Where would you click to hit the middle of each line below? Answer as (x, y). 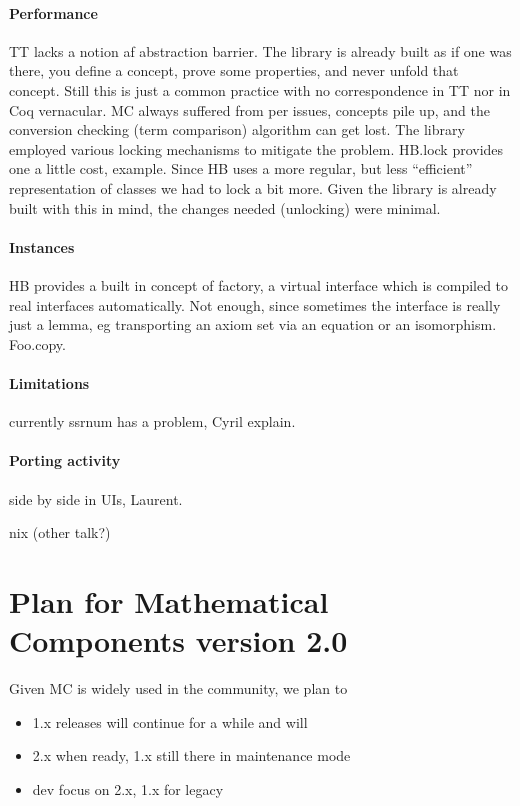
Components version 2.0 (178, 640)
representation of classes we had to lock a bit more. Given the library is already (253, 187)
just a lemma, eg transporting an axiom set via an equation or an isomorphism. (253, 324)
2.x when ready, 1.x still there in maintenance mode (191, 755)
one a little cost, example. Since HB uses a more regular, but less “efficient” (241, 168)
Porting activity (65, 460)
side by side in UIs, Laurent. (96, 498)
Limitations (49, 382)
